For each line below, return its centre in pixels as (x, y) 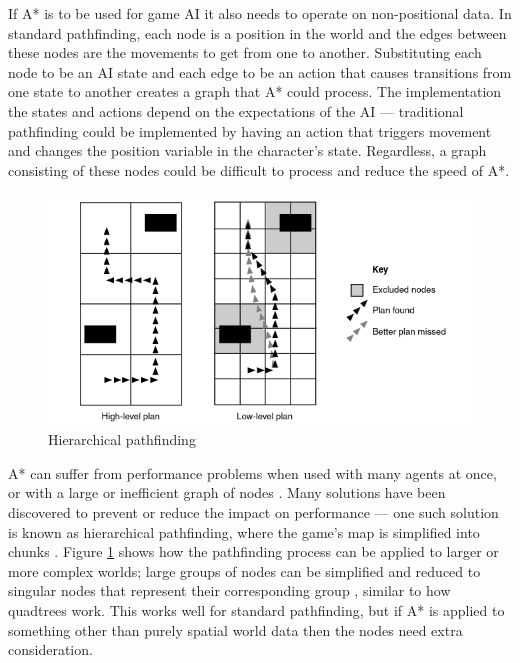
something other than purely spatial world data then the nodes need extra (235, 629)
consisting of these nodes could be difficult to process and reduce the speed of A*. (259, 169)
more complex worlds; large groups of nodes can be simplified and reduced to (244, 570)
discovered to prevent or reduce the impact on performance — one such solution (253, 511)
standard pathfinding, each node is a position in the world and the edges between (257, 32)
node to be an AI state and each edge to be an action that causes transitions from (260, 71)
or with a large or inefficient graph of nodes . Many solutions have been (227, 492)
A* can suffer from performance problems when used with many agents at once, (252, 472)
